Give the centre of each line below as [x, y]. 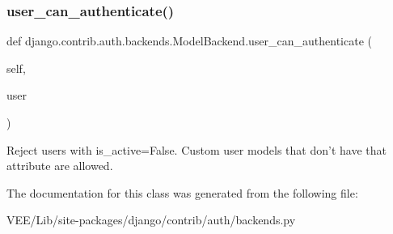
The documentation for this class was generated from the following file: [182, 192]
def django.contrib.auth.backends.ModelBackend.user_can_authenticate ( [189, 41]
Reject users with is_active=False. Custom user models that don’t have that [196, 149]
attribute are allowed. [60, 166]
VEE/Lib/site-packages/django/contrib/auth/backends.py [151, 220]
